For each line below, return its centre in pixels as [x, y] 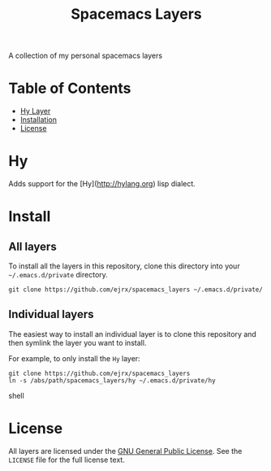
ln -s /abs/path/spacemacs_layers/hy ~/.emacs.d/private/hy [112, 380]
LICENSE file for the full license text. [67, 460]
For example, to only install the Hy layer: [74, 358]
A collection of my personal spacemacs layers [86, 56]
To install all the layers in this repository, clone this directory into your [125, 266]
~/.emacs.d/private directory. [58, 275]
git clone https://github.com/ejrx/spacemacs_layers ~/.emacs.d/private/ [136, 290]
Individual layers [51, 314]
